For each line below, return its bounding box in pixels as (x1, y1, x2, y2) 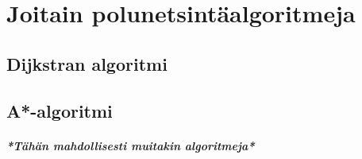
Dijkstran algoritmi (6, 51, 168, 76)
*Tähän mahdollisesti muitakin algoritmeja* (6, 137, 255, 153)
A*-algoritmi (6, 98, 113, 122)
